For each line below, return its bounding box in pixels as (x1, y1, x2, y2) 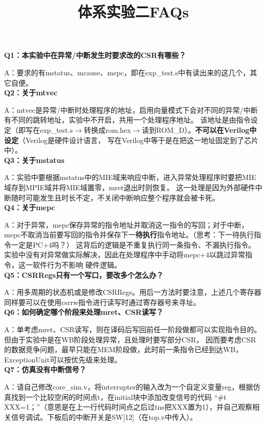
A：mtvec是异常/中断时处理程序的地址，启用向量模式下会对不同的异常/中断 (4, 104, 258, 115)
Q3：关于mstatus (4, 154, 65, 165)
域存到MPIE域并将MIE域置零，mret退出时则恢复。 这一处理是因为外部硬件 (4, 181, 255, 192)
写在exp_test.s (25, 124, 73, 135)
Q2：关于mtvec (4, 87, 57, 98)
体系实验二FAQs (77, 1, 189, 22)
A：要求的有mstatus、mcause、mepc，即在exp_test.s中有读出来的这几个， (4, 67, 250, 77)
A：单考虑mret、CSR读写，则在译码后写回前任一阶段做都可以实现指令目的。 (4, 324, 261, 335)
